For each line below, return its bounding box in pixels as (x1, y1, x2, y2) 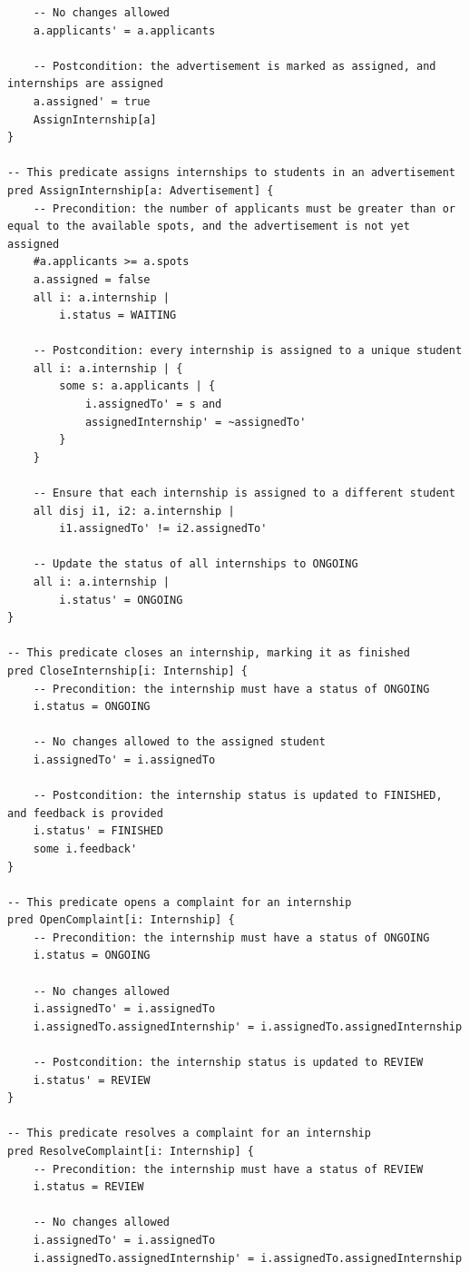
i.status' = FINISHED (33, 824, 163, 838)
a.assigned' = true (33, 94, 151, 108)
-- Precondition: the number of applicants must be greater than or (33, 202, 455, 215)
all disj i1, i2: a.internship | (33, 504, 235, 518)
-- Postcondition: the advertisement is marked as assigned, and (33, 59, 436, 73)
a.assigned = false (33, 272, 151, 286)
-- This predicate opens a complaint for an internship (7, 895, 352, 909)
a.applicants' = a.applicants (33, 24, 216, 37)
